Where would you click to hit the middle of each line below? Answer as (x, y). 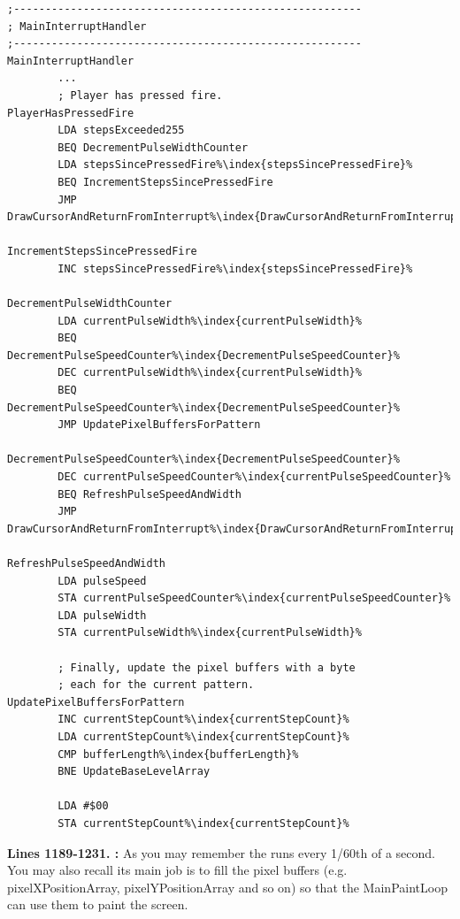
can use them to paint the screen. (98, 904)
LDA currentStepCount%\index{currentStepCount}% (203, 736)
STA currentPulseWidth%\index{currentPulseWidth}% (210, 633)
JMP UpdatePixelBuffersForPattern (159, 425)
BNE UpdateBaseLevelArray (134, 772)
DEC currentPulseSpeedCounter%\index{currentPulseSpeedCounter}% (254, 477)
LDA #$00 (83, 806)
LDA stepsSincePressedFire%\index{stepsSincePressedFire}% (235, 165)
